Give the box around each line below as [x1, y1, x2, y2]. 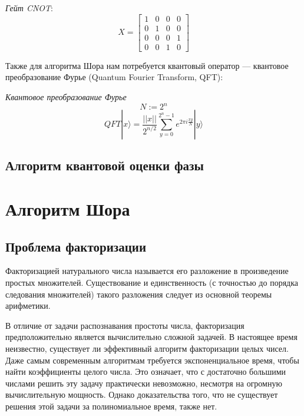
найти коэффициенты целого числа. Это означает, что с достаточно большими [5, 365, 286, 378]
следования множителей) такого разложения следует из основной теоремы [5, 288, 272, 300]
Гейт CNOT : [5, 2, 53, 14]
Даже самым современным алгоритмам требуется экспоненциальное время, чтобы [5, 354, 299, 366]
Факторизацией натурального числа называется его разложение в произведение [5, 265, 289, 277]
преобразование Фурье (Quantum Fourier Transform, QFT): [5, 71, 223, 83]
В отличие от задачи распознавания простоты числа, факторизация [5, 319, 244, 331]
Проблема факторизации [5, 237, 146, 255]
